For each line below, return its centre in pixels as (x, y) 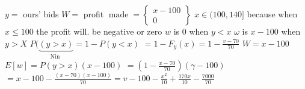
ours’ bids (41, 14)
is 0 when (191, 31)
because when (272, 14)
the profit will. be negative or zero (99, 31)
